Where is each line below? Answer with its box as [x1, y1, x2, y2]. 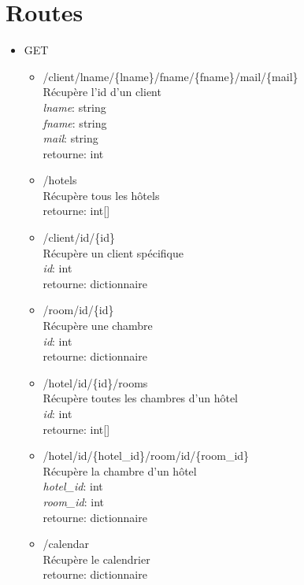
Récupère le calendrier [43, 550, 150, 567]
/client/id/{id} [43, 229, 115, 246]
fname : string [43, 114, 107, 131]
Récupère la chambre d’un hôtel [43, 462, 197, 479]
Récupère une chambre [43, 317, 153, 334]
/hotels [43, 172, 77, 188]
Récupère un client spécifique [43, 244, 184, 261]
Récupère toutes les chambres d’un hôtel [43, 390, 239, 406]
